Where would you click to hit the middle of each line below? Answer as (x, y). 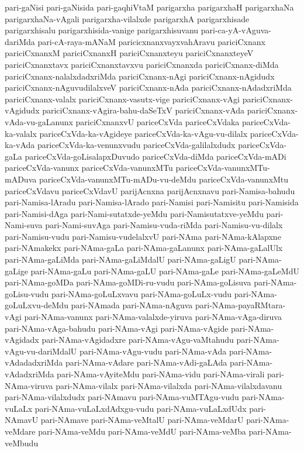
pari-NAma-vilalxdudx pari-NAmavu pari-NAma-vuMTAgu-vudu (122, 397)
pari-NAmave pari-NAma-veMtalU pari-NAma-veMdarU (142, 420)
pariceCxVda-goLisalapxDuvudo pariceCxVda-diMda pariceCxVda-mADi (156, 156)
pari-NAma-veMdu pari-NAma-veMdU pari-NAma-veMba (142, 431)
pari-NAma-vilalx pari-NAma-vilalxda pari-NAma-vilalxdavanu (169, 385)
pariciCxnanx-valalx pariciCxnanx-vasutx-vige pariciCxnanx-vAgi (122, 99)
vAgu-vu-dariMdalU (41, 351)
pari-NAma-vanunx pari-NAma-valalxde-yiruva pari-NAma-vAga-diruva (153, 317)
